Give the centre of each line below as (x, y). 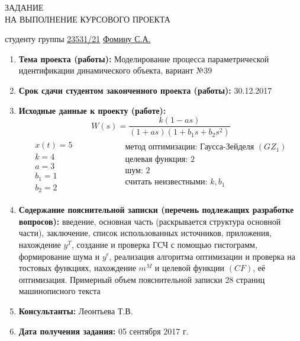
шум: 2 (138, 171)
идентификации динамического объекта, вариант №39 (115, 70)
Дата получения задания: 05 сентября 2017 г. (104, 331)
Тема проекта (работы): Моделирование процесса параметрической (144, 58)
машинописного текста (59, 291)
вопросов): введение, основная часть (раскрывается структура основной (150, 221)
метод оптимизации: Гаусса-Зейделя (190, 147)
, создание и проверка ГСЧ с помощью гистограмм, (164, 244)
